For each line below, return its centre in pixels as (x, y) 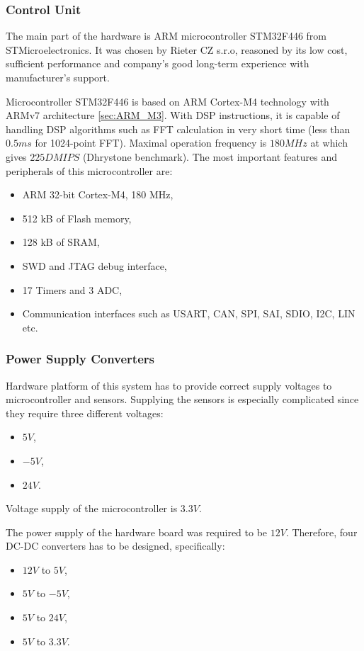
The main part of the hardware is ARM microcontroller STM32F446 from (166, 36)
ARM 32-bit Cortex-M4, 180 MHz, (98, 194)
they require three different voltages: (85, 413)
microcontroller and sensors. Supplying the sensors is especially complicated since (182, 399)
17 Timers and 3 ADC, (72, 289)
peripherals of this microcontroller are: (89, 170)
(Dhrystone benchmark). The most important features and (210, 156)
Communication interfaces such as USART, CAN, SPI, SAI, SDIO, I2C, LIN (189, 313)
